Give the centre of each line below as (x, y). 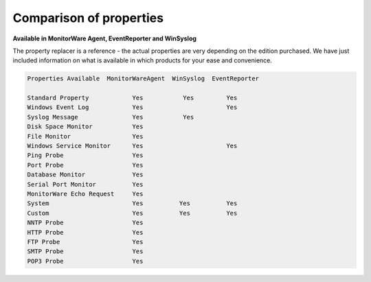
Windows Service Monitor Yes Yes (132, 146)
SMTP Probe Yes (85, 251)
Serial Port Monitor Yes (85, 184)
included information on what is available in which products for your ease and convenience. (143, 60)
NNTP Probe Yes (85, 223)
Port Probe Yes (85, 165)
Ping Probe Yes (85, 155)
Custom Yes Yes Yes (132, 213)
